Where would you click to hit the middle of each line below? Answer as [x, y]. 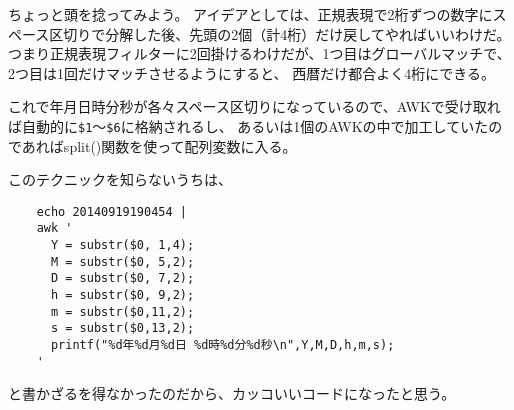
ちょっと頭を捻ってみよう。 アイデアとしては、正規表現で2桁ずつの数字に [250, 14]
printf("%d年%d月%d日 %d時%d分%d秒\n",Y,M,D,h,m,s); [222, 345]
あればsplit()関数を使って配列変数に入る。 [159, 145]
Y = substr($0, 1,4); [122, 245]
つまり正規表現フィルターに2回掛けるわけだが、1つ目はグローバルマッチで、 [259, 53]
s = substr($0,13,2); [122, 328]
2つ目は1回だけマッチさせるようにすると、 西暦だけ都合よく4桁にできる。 [251, 72]
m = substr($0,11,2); [122, 311]
